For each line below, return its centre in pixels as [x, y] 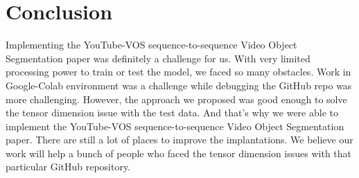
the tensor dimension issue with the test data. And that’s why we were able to [172, 113]
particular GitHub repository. [68, 167]
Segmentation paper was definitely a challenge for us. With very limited [158, 58]
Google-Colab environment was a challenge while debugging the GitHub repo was [179, 85]
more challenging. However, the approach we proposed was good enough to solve [176, 99]
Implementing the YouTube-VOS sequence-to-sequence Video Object [151, 45]
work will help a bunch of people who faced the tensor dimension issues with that [179, 153]
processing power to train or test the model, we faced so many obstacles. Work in [178, 72]
